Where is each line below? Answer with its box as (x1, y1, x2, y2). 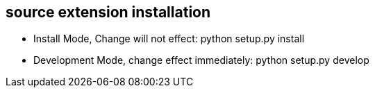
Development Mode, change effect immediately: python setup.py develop (33, 54, 369, 67)
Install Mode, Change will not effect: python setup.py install (33, 33, 305, 45)
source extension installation (6, 3, 211, 21)
